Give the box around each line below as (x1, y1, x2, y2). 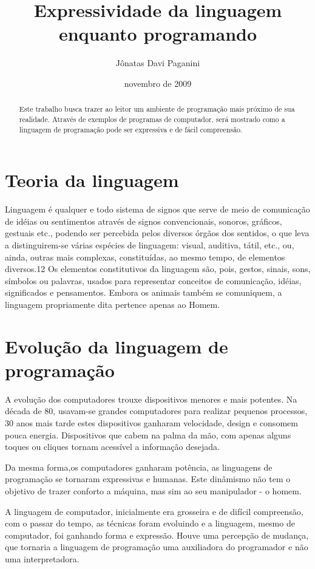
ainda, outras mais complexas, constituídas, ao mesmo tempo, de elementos (5, 250, 285, 263)
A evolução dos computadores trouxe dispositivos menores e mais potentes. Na (5, 392, 297, 405)
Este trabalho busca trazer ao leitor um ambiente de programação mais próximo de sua (19, 104, 295, 114)
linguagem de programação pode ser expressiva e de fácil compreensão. (19, 124, 243, 134)
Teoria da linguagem (5, 168, 179, 193)
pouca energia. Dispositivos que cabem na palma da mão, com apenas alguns (5, 428, 291, 441)
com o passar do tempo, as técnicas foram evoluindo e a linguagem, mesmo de (5, 517, 295, 530)
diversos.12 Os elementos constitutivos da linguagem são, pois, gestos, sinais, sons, (5, 262, 311, 275)
